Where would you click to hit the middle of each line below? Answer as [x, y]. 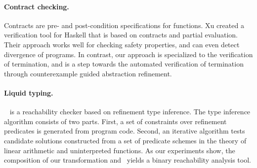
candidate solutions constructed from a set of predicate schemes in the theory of [125, 140]
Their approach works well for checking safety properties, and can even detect [122, 44]
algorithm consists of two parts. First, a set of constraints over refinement [115, 121]
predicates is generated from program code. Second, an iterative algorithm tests [125, 131]
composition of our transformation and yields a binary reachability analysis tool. [128, 160]
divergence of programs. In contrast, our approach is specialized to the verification [128, 54]
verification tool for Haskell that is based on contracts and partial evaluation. [121, 35]
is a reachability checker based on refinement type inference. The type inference [130, 112]
